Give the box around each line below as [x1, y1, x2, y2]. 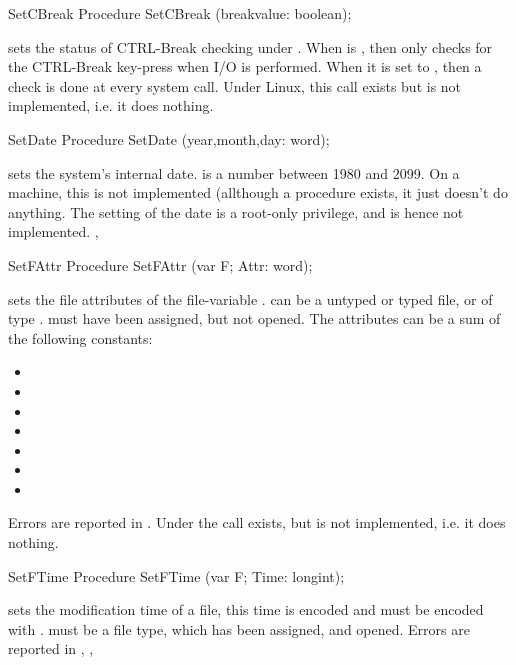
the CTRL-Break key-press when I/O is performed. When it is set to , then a [8, 56, 482, 77]
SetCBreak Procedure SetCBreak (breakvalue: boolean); [8, 3, 352, 23]
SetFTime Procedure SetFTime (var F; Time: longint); [8, 565, 345, 586]
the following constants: [8, 327, 153, 348]
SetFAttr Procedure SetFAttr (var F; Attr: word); [8, 254, 313, 275]
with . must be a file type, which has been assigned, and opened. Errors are [8, 618, 470, 639]
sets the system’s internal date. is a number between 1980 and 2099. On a [8, 162, 460, 183]
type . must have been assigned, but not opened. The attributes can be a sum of [8, 308, 501, 329]
